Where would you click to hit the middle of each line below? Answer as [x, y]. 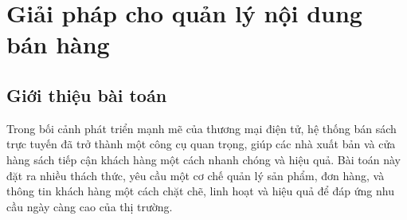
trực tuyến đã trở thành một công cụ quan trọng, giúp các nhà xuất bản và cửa [201, 144]
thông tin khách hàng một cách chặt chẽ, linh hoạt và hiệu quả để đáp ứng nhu [200, 191]
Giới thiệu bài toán [87, 94]
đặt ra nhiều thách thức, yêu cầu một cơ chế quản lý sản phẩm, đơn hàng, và [196, 175]
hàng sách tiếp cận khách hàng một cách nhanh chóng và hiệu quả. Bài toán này [203, 159]
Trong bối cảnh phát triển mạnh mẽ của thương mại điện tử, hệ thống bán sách [202, 128]
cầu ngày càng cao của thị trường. [90, 206]
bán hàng [58, 44]
